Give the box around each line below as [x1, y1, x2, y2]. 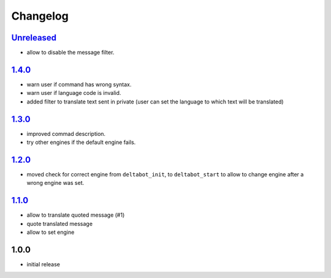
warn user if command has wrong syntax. [26, 80, 132, 88]
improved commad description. [26, 130, 106, 137]
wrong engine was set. [26, 179, 85, 187]
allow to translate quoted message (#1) [26, 211, 125, 219]
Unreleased [11, 32, 57, 43]
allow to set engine [26, 228, 75, 236]
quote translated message [26, 220, 93, 227]
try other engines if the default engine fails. [26, 138, 136, 146]
